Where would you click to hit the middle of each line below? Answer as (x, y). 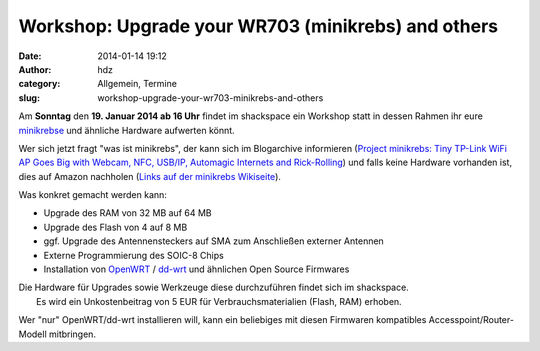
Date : (30, 56)
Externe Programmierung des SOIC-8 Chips (133, 255)
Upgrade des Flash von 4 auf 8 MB (115, 227)
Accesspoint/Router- (471, 320)
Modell (32, 334)
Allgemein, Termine (137, 84)
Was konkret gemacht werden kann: (92, 195)
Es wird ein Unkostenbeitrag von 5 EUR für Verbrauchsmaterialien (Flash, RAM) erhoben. (219, 301)
